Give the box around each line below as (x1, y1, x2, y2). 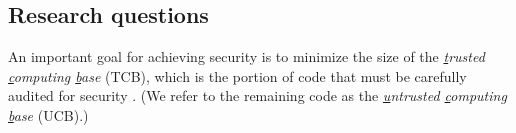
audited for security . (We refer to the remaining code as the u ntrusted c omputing (8, 85, 507, 106)
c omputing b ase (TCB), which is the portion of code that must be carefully (8, 65, 467, 86)
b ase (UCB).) (8, 104, 89, 125)
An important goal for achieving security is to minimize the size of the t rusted (8, 46, 485, 67)
